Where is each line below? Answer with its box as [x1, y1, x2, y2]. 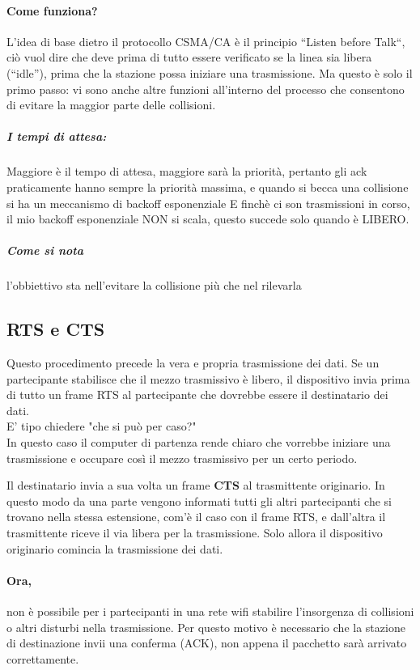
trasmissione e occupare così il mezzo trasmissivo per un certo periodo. [6, 449, 358, 466]
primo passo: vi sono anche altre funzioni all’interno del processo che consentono [6, 80, 405, 97]
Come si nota [6, 242, 83, 259]
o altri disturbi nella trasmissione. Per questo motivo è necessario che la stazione [6, 618, 405, 635]
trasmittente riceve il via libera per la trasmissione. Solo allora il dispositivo [6, 524, 383, 541]
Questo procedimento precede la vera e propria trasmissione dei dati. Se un [6, 354, 380, 371]
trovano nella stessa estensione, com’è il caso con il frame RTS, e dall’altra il [6, 508, 386, 525]
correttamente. [6, 650, 79, 667]
